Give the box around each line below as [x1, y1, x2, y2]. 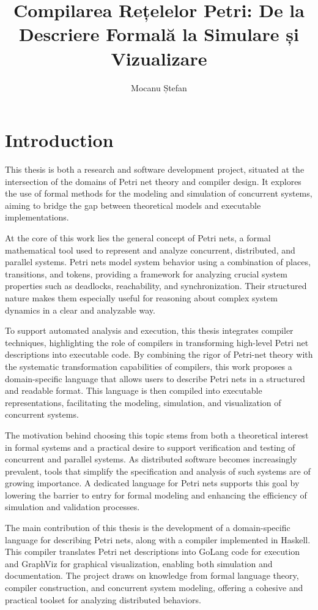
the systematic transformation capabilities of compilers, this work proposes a [5, 360, 292, 372]
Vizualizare [111, 45, 207, 70]
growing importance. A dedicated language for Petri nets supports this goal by [5, 476, 300, 489]
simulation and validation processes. [5, 500, 140, 513]
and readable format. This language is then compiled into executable [5, 384, 262, 397]
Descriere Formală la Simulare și [19, 21, 299, 47]
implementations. [5, 211, 69, 224]
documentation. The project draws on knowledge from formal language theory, [5, 569, 299, 582]
